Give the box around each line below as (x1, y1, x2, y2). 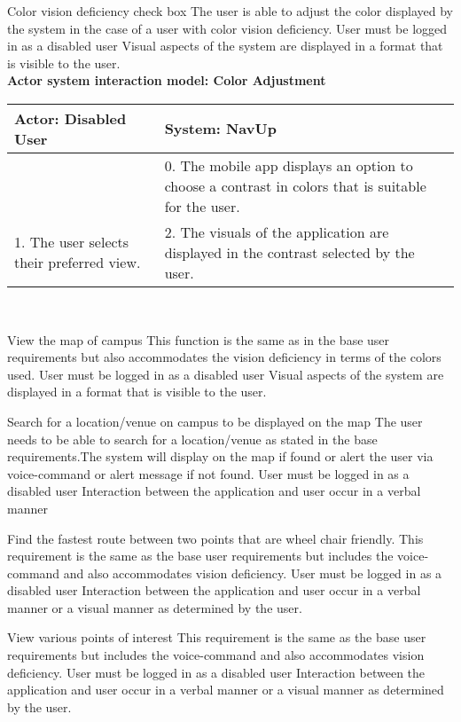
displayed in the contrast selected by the (164, 241, 415, 263)
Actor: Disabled (14, 107, 127, 129)
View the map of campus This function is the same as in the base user (7, 330, 390, 349)
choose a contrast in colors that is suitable (164, 175, 426, 196)
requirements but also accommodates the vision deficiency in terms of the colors (7, 348, 441, 366)
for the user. (164, 195, 240, 216)
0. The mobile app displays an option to (164, 154, 413, 176)
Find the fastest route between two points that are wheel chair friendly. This (7, 529, 424, 547)
